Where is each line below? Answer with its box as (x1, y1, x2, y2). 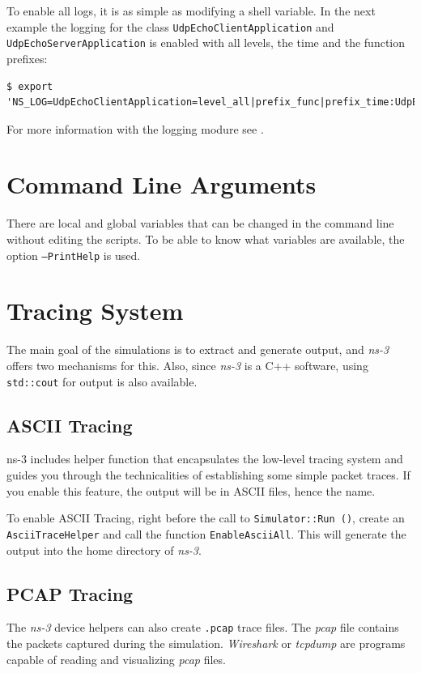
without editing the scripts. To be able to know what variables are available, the (6, 231, 405, 247)
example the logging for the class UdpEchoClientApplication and (6, 18, 334, 35)
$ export (6, 80, 53, 92)
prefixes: (6, 49, 48, 66)
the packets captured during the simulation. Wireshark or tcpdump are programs (6, 634, 406, 651)
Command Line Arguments (6, 168, 317, 201)
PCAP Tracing (6, 581, 134, 606)
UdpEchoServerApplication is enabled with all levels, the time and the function (6, 34, 406, 51)
